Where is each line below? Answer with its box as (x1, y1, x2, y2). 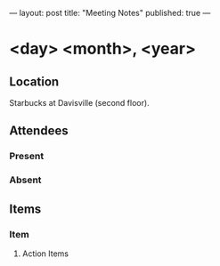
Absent (9, 173, 42, 186)
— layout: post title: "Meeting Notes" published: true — (9, 8, 211, 18)
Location (9, 74, 60, 89)
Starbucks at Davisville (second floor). (9, 98, 150, 108)
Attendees (9, 124, 69, 139)
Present (9, 150, 45, 163)
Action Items (21, 248, 69, 259)
